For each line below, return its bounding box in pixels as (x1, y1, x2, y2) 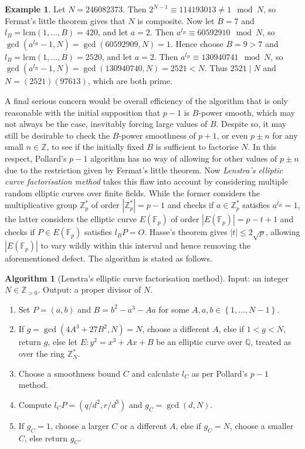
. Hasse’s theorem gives (144, 226, 228, 238)
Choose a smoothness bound (18, 367, 121, 379)
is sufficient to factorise (155, 140, 239, 153)
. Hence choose (170, 37, 223, 49)
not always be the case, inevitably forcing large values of (5, 118, 208, 130)
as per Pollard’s (191, 367, 248, 379)
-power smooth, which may (198, 106, 295, 118)
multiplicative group (5, 199, 77, 211)
